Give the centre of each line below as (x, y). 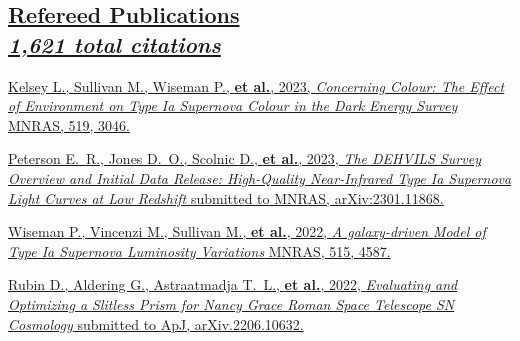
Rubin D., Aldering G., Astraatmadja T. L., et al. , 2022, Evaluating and (233, 284)
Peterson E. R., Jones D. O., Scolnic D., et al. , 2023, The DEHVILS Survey (244, 158)
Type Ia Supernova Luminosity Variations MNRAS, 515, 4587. (199, 250)
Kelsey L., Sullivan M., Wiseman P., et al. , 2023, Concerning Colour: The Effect (256, 85)
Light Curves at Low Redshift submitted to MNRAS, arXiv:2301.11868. (226, 197)
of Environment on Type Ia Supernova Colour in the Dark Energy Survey (233, 105)
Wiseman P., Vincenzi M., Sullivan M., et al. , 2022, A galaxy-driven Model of (247, 231)
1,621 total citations (114, 43)
